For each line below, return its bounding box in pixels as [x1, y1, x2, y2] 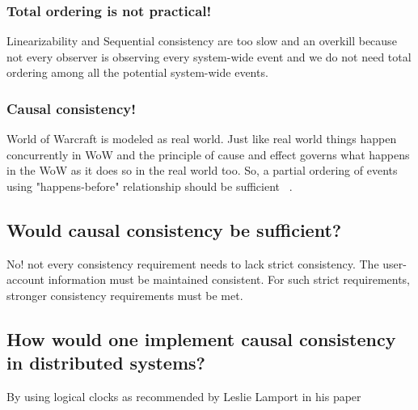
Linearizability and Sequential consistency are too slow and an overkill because [6, 32, 397, 49]
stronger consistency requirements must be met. [6, 286, 243, 303]
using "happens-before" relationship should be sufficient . [6, 178, 293, 194]
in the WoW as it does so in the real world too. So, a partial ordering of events [6, 162, 398, 179]
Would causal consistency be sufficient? [6, 217, 342, 242]
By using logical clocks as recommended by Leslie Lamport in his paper [6, 388, 361, 405]
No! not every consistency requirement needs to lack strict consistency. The [6, 255, 379, 272]
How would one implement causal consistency [6, 326, 396, 351]
